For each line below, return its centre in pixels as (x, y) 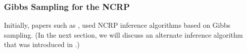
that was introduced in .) (42, 44)
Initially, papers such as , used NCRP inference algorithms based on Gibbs (117, 25)
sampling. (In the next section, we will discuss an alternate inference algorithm (123, 34)
